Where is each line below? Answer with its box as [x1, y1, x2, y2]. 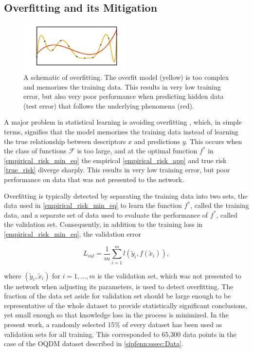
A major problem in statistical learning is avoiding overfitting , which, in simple [4, 117, 242, 127]
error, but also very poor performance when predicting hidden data [23, 91, 224, 101]
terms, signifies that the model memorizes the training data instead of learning [4, 127, 238, 137]
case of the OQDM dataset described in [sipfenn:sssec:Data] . [4, 338, 183, 349]
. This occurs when [185, 136, 242, 146]
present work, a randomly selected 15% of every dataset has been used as [4, 319, 222, 330]
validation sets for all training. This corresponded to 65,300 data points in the [4, 329, 236, 339]
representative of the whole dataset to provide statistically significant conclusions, [4, 300, 247, 310]
